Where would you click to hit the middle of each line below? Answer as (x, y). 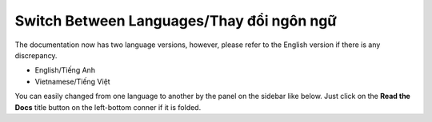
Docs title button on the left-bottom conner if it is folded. (108, 107)
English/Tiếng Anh (65, 70)
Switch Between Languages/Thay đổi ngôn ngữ (176, 21)
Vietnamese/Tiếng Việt (73, 81)
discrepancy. (36, 55)
